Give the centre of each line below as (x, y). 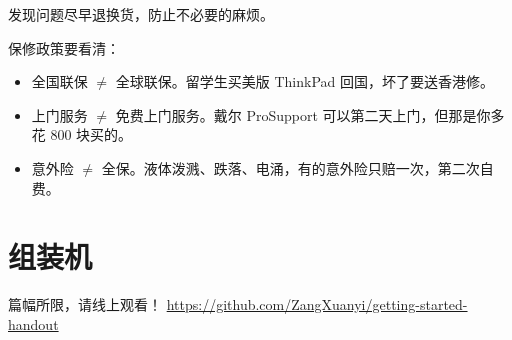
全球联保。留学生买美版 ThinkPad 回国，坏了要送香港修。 (304, 81)
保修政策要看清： (64, 47)
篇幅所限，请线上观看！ (85, 304)
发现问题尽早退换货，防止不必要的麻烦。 (141, 14)
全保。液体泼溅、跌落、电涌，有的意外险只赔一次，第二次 (290, 167)
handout (33, 323)
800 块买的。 (91, 134)
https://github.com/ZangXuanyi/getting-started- (317, 304)
